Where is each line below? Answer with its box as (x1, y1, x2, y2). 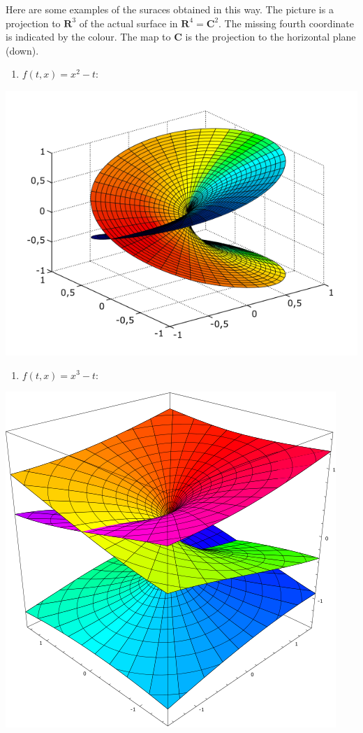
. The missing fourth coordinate (218, 15, 354, 30)
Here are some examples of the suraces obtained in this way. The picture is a (6, 2, 334, 16)
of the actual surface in (79, 15, 178, 30)
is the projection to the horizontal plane (185, 29, 356, 44)
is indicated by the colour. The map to (6, 29, 171, 44)
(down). (6, 43, 39, 57)
